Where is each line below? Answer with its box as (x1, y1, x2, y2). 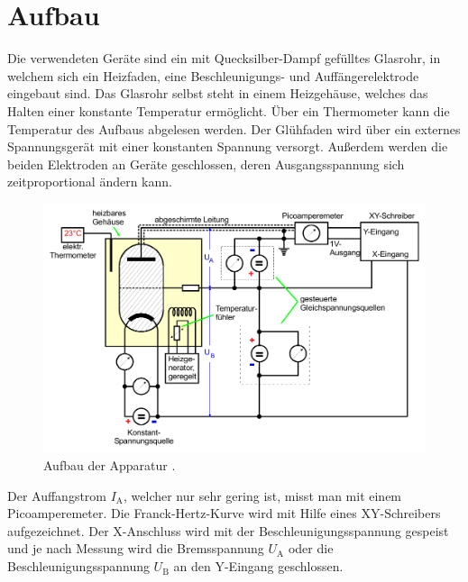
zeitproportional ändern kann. (7, 172, 172, 191)
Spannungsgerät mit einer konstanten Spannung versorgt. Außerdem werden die (7, 137, 448, 156)
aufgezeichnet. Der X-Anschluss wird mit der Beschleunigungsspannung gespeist (7, 521, 449, 540)
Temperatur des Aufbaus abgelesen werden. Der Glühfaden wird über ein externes (7, 119, 461, 138)
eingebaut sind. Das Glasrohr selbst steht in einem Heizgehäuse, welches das (7, 84, 428, 103)
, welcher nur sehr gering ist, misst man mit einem (124, 486, 402, 505)
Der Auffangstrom (7, 486, 107, 505)
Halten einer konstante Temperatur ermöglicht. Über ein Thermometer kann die (7, 101, 450, 120)
